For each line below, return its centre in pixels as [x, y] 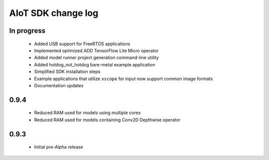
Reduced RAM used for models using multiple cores [87, 113]
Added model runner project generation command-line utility [96, 58]
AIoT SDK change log [54, 13]
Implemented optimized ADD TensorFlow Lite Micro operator [96, 50]
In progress [27, 31]
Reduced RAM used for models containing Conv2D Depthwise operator [107, 120]
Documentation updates [59, 85]
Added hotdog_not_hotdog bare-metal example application [95, 64]
